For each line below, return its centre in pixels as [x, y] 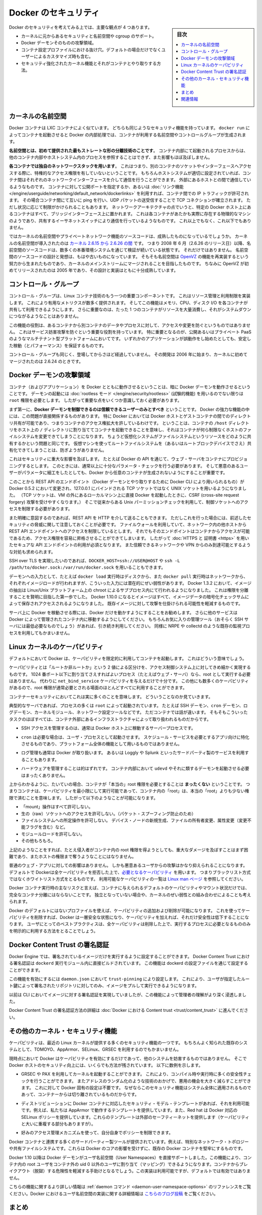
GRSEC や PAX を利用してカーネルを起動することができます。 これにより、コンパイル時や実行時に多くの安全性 [132, 1074]
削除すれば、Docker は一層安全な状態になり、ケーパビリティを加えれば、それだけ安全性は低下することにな [142, 917]
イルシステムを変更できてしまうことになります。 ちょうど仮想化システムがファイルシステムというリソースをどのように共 [130, 436]
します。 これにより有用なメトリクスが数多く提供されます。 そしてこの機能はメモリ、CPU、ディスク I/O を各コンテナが [129, 303]
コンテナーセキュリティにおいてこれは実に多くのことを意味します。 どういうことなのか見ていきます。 [111, 696]
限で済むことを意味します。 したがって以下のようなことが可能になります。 [83, 798]
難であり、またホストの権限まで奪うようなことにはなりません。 [73, 856]
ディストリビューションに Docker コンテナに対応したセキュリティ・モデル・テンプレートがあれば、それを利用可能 [135, 1103]
